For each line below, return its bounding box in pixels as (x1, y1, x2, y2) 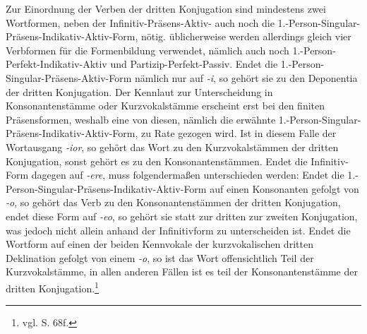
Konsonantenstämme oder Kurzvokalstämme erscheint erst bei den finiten (6, 98, 325, 113)
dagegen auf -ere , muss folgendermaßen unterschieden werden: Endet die (31, 167, 344, 182)
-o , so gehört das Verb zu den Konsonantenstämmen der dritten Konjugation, (6, 195, 341, 210)
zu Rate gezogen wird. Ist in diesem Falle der (140, 126, 337, 141)
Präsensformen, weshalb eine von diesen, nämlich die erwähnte (6, 112, 276, 126)
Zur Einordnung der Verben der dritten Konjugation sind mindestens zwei (6, 1, 326, 16)
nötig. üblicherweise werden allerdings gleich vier (140, 29, 351, 44)
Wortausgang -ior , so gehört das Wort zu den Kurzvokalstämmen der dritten (6, 139, 339, 154)
